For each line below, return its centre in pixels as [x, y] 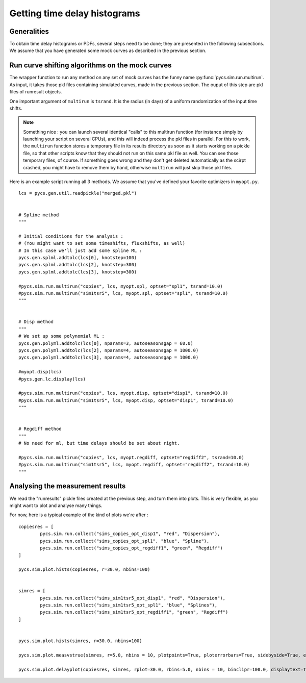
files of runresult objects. [36, 92]
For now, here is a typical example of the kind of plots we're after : [79, 515]
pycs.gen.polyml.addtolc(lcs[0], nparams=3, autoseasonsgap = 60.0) [106, 343]
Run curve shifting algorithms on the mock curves [91, 66]
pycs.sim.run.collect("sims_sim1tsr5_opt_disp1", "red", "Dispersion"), [133, 598]
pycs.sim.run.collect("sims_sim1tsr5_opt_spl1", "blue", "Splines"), [129, 605]
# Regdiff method [40, 429]
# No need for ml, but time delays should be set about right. [99, 443]
